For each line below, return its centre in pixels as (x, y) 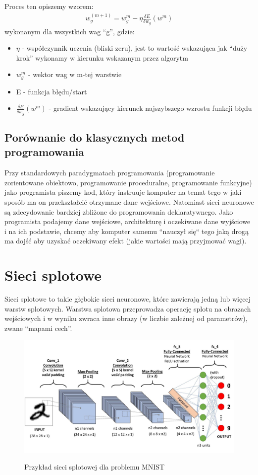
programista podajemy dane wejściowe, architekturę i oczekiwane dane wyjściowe (128, 221)
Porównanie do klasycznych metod (95, 137)
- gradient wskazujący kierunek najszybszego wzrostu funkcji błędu (150, 108)
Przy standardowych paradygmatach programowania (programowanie (110, 173)
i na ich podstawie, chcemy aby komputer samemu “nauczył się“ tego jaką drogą (127, 231)
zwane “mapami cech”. (38, 328)
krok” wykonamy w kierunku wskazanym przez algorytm (102, 57)
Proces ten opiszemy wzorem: (49, 6)
